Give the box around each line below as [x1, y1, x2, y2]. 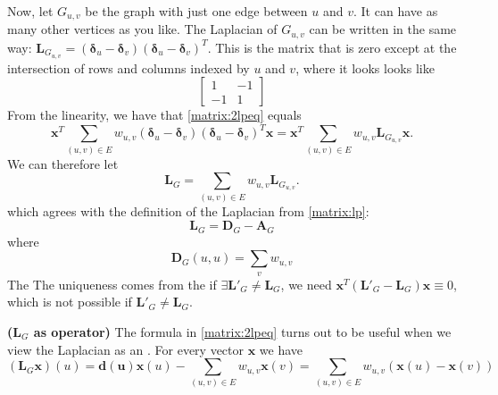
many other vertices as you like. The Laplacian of [7, 20, 278, 38]
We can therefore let [7, 154, 119, 172]
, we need [280, 274, 332, 293]
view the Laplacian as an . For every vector [7, 340, 245, 358]
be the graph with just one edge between [85, 2, 308, 20]
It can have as [361, 2, 438, 20]
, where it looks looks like [295, 58, 435, 77]
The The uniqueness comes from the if [7, 274, 217, 293]
